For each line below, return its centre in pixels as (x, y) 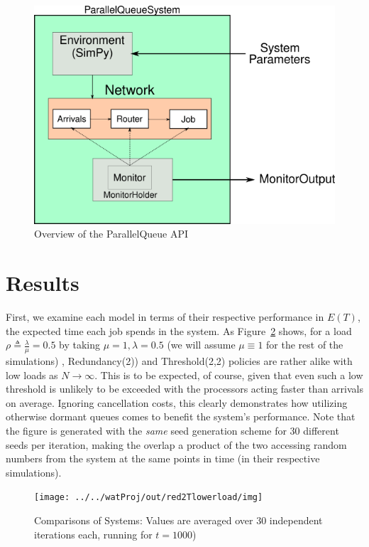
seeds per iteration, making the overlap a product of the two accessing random (176, 444)
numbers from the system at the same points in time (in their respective (163, 458)
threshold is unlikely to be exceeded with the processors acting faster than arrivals (184, 389)
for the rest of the (305, 345)
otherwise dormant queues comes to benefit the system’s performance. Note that (181, 416)
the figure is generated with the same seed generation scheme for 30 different (172, 430)
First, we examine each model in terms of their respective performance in (165, 316)
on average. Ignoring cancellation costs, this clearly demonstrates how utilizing (177, 402)
